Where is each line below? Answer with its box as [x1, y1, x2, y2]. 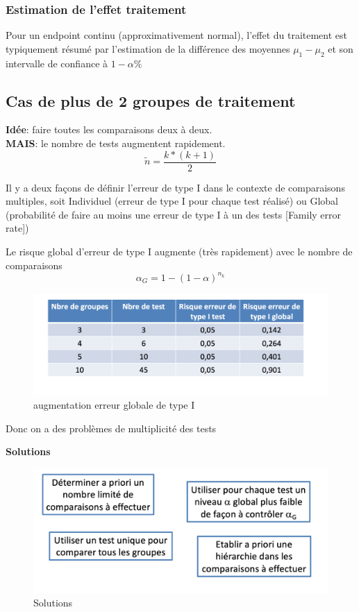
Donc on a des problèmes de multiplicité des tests [6, 420, 217, 435]
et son [328, 41, 353, 56]
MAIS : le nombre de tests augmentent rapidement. [6, 136, 226, 150]
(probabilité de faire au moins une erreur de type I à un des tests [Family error [6, 207, 342, 221]
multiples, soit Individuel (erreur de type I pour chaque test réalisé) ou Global [6, 194, 338, 208]
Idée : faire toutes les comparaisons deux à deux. [6, 122, 212, 137]
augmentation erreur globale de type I [33, 398, 195, 412]
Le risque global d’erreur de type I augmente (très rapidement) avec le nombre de [6, 244, 353, 259]
